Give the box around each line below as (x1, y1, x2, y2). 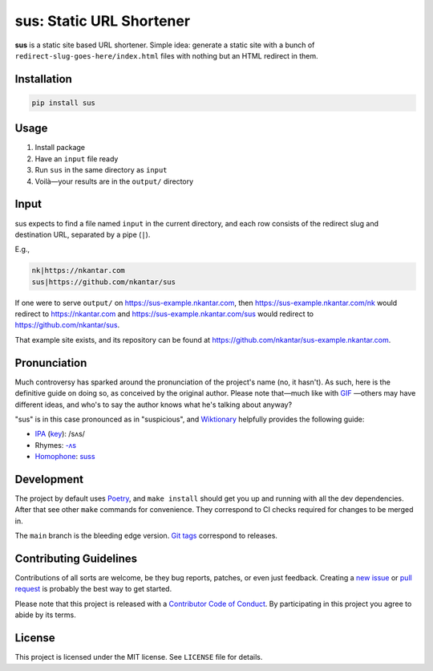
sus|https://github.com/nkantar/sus (31, 277, 176, 287)
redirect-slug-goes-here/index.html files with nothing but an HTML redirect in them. (14, 51, 318, 60)
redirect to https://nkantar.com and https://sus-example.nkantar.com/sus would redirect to (14, 309, 314, 319)
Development (14, 472, 84, 486)
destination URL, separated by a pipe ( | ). (14, 230, 151, 239)
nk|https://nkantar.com (31, 266, 126, 275)
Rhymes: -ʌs (34, 440, 76, 449)
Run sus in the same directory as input (34, 165, 168, 175)
